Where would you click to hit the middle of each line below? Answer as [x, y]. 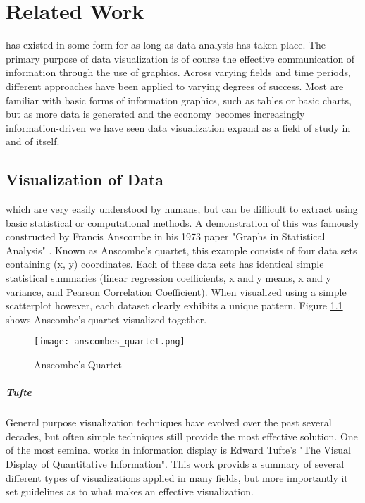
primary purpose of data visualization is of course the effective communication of [180, 58]
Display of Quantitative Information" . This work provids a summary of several [175, 464]
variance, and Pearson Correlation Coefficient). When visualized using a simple [176, 291]
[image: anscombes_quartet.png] [110, 342]
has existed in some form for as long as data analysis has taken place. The [166, 45]
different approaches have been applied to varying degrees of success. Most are [175, 86]
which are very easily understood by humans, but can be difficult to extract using [182, 209]
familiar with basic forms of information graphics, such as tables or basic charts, [179, 100]
